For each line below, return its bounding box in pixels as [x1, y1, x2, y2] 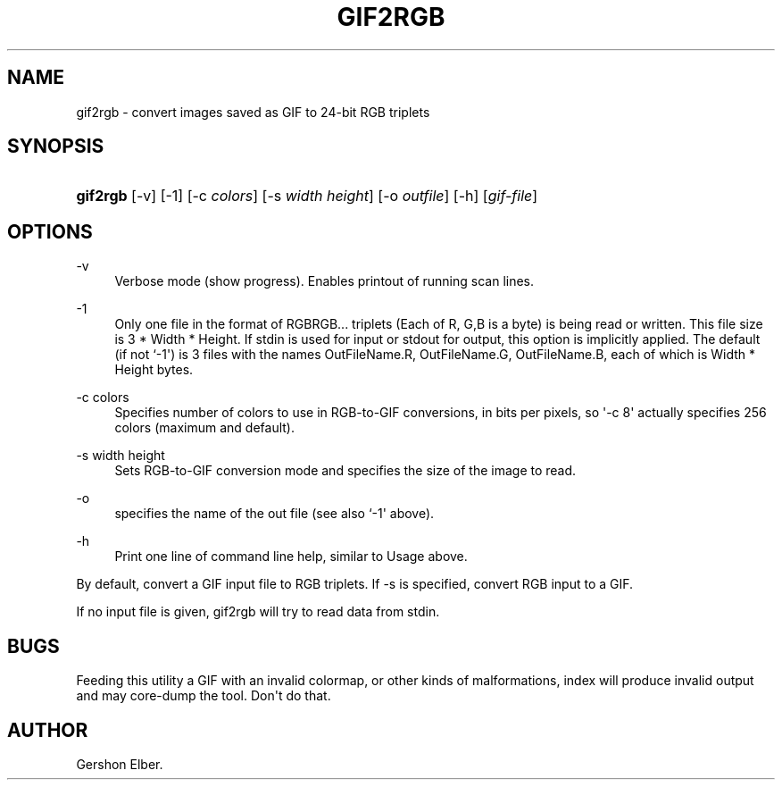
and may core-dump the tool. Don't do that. [76, 688, 331, 704]
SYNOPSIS [7, 135, 104, 158]
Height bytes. [114, 362, 194, 378]
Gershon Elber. [76, 756, 163, 772]
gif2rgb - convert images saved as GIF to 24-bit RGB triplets [76, 104, 430, 120]
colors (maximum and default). [114, 420, 295, 436]
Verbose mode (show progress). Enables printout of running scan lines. [114, 273, 535, 289]
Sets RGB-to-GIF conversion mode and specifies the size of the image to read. [114, 463, 577, 479]
